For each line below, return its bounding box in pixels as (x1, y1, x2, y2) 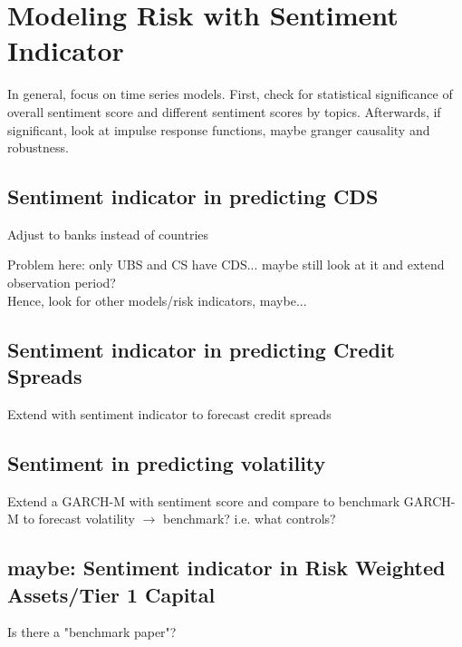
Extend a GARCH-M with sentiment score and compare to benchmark (7, 491, 400, 510)
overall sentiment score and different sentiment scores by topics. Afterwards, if (7, 102, 441, 121)
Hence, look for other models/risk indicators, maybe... (7, 290, 307, 309)
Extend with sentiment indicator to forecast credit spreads (7, 404, 332, 423)
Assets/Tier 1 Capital (7, 580, 216, 608)
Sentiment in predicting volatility (7, 448, 326, 476)
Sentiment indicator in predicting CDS (7, 182, 379, 211)
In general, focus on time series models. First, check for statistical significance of (7, 84, 453, 103)
